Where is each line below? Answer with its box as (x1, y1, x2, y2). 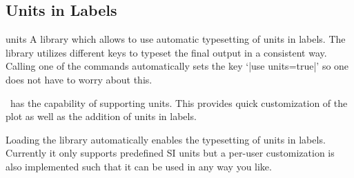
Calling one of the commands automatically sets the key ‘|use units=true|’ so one (6, 59, 349, 73)
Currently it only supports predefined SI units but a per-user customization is (6, 146, 335, 160)
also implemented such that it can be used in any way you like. (6, 159, 272, 173)
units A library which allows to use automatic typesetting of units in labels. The (6, 32, 346, 46)
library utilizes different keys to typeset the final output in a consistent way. (6, 45, 327, 59)
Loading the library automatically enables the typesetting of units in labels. (6, 132, 326, 146)
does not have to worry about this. (6, 72, 153, 86)
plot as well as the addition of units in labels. (6, 109, 197, 123)
